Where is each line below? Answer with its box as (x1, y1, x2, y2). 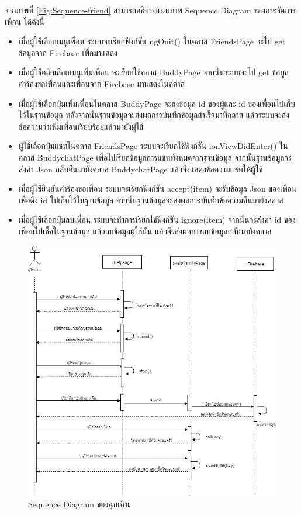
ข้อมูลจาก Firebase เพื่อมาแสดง (18, 46, 117, 58)
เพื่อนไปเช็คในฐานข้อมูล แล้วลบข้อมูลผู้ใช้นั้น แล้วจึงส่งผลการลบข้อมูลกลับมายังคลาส (18, 224, 272, 237)
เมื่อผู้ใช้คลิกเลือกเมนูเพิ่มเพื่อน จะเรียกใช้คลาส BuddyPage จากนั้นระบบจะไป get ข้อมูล (18, 66, 289, 78)
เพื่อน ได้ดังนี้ (5, 15, 44, 27)
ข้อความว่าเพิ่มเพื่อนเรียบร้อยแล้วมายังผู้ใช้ (18, 120, 144, 132)
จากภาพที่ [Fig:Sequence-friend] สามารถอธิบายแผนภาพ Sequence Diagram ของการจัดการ (5, 4, 296, 16)
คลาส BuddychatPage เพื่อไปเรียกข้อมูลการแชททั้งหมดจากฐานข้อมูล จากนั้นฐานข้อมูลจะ (18, 151, 292, 163)
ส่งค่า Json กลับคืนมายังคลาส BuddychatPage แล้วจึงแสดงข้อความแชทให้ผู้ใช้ (18, 163, 263, 175)
